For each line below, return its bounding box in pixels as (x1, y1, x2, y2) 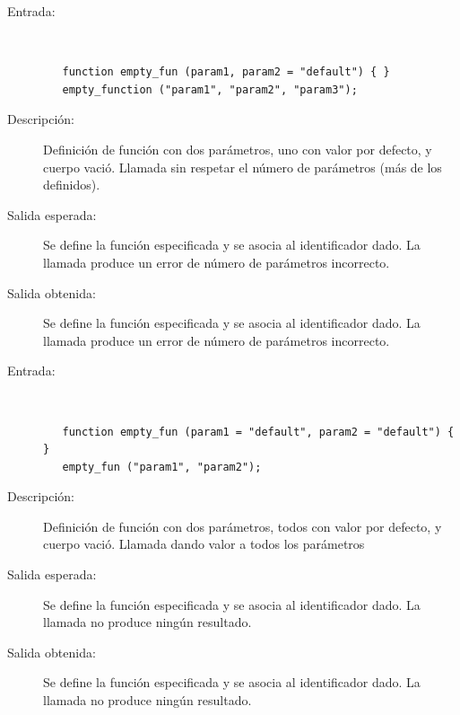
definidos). (43, 175, 100, 194)
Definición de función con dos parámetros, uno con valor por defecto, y (43, 139, 432, 158)
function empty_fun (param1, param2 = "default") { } (62, 66, 390, 79)
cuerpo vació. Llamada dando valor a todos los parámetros (43, 534, 365, 553)
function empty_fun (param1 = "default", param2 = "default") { (62, 425, 455, 438)
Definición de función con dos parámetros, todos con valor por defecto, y (43, 516, 442, 535)
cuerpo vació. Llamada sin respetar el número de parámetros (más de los (43, 157, 442, 176)
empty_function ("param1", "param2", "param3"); (62, 83, 358, 96)
